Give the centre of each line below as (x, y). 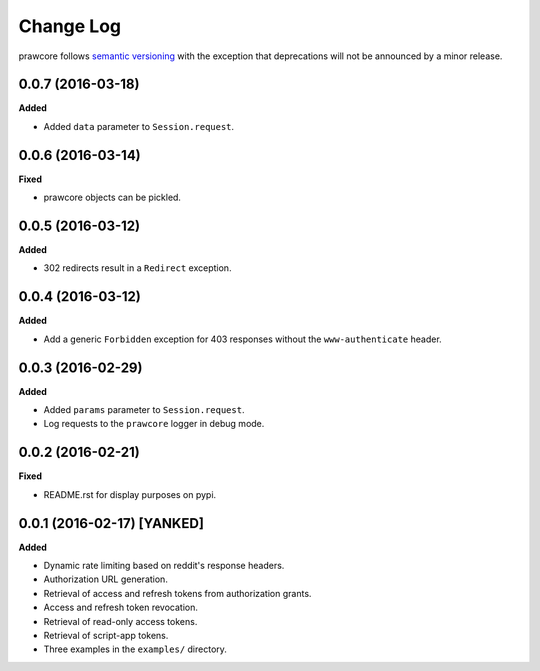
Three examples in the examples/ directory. (135, 649)
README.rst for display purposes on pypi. (130, 494)
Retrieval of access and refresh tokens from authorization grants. (177, 593)
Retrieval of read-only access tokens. (120, 621)
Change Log (70, 26)
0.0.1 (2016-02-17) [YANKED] (111, 523)
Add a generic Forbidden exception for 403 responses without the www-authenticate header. (242, 339)
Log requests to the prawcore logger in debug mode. (154, 424)
